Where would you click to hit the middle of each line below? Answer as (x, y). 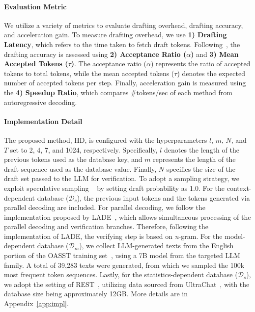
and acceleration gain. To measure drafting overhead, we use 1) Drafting (115, 35)
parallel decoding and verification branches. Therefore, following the (106, 226)
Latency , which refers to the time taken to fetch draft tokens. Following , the (122, 44)
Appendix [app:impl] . (36, 303)
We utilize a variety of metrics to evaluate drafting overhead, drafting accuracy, (124, 25)
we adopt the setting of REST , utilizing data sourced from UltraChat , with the (127, 284)
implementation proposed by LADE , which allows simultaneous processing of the (127, 217)
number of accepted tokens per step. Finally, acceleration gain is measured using (125, 83)
